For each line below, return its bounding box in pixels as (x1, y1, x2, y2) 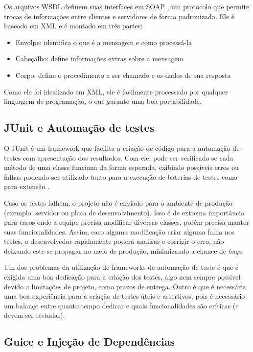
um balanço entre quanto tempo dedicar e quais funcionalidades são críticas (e (4, 300, 239, 310)
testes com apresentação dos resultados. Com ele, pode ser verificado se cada (4, 152, 233, 163)
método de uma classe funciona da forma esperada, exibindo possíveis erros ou (4, 162, 239, 172)
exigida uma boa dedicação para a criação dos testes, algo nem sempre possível (4, 272, 241, 282)
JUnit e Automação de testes (4, 120, 155, 135)
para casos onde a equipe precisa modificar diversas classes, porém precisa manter (4, 217, 249, 227)
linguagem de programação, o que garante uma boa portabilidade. (4, 96, 202, 106)
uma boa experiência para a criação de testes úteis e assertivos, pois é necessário (4, 291, 245, 301)
